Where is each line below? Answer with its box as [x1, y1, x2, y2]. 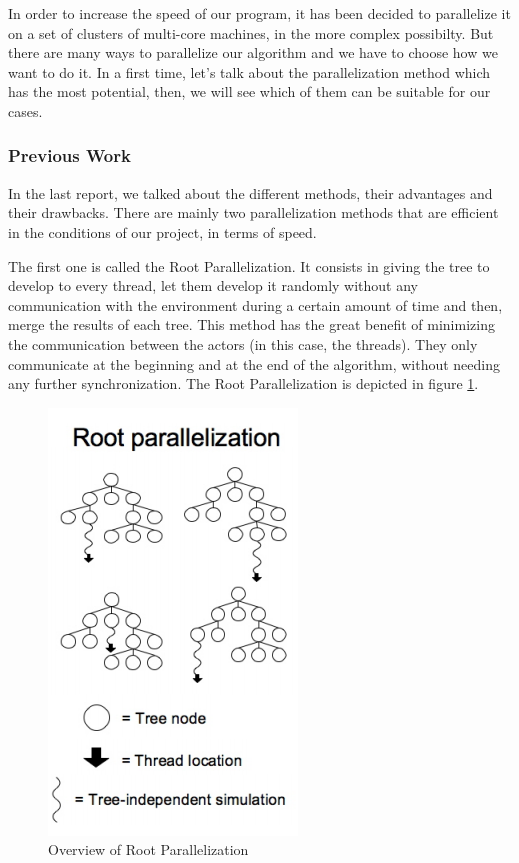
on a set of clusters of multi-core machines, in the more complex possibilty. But [8, 22, 494, 43]
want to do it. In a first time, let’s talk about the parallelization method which [8, 61, 491, 82]
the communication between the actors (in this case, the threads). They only [8, 333, 478, 354]
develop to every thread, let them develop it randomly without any [8, 275, 419, 296]
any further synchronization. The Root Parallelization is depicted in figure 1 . [8, 373, 479, 394]
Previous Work [8, 143, 131, 168]
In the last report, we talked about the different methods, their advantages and [8, 182, 493, 203]
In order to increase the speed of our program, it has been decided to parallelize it [8, 3, 511, 23]
